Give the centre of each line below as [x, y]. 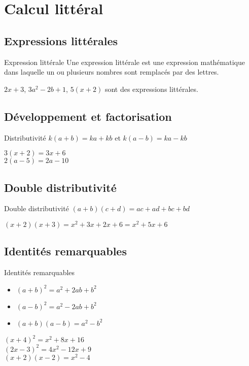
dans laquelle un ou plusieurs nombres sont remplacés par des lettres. [112, 72]
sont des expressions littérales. [151, 89]
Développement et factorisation [88, 116]
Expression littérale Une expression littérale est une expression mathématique [124, 62]
